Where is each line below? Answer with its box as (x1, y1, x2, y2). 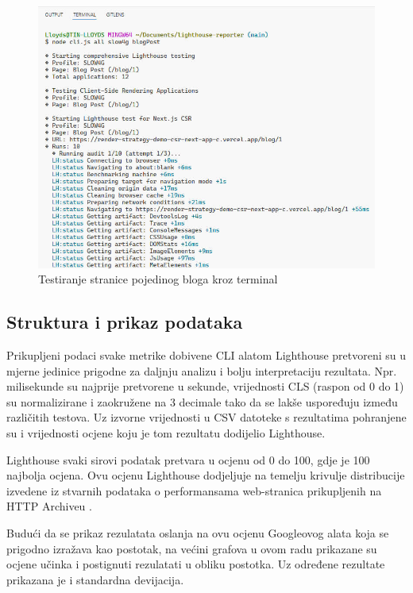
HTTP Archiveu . (6, 498, 92, 514)
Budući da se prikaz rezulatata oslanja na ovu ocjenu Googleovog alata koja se (6, 524, 389, 541)
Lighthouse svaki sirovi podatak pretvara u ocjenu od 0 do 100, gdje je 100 (6, 451, 370, 468)
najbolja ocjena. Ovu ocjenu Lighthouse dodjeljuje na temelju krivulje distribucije (6, 467, 405, 483)
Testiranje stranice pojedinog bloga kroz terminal (38, 271, 278, 287)
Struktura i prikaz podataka (6, 310, 243, 334)
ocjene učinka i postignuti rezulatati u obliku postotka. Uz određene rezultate (6, 556, 385, 572)
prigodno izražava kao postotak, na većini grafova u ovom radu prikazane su (6, 540, 377, 556)
